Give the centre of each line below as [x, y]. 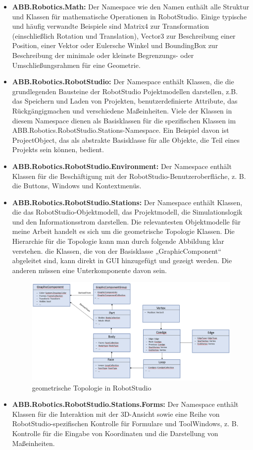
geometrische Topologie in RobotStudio [92, 387]
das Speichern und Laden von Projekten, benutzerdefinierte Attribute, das [125, 101]
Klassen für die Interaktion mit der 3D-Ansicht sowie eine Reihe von [116, 414]
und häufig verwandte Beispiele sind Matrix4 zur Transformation [111, 26]
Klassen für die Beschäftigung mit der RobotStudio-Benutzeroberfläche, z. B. [129, 176]
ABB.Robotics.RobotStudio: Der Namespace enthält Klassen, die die [123, 82]
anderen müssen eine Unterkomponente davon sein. [89, 270]
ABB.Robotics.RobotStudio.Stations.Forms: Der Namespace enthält [125, 404]
